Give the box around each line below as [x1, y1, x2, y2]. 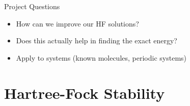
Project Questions [4, 1, 60, 11]
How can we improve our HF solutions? [16, 18, 139, 29]
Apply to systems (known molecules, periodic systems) [16, 52, 187, 63]
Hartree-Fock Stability [4, 82, 165, 103]
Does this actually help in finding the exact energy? [16, 35, 177, 46]
